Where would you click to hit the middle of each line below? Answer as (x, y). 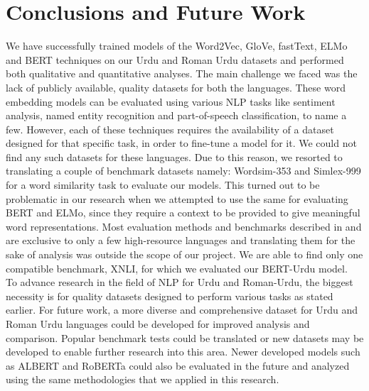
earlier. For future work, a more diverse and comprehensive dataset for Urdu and (182, 310)
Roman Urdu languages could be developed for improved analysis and (158, 324)
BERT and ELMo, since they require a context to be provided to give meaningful (183, 213)
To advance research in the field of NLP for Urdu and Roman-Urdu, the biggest (180, 282)
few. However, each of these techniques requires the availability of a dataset (170, 129)
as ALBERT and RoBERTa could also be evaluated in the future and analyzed (178, 365)
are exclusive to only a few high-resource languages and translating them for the (181, 240)
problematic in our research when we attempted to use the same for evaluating (177, 198)
